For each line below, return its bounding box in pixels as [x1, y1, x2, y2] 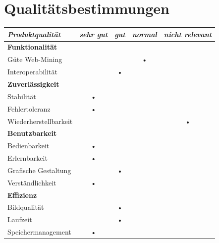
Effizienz [7, 189, 37, 200]
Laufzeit [7, 214, 32, 225]
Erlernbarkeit [7, 153, 48, 163]
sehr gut [79, 29, 108, 39]
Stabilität [7, 91, 36, 101]
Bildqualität [7, 202, 44, 212]
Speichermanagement [7, 227, 71, 237]
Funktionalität [7, 42, 57, 52]
